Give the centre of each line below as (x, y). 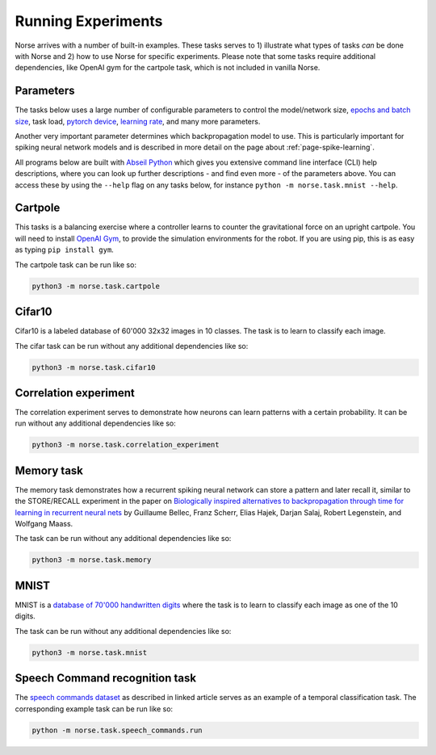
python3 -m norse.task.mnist (90, 652)
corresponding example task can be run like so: (94, 709)
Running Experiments (89, 21)
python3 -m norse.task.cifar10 (94, 367)
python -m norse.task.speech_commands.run (117, 730)
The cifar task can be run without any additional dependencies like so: (132, 346)
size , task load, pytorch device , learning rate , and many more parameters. (138, 121)
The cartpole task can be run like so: (76, 264)
